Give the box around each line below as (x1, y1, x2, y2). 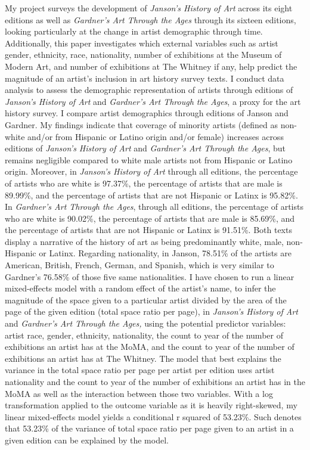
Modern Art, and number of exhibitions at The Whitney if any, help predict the (5, 60, 297, 72)
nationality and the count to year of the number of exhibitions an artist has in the (5, 375, 305, 387)
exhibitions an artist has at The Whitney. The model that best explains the (5, 352, 281, 364)
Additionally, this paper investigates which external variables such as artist (5, 36, 278, 49)
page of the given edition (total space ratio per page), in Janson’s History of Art (5, 305, 298, 318)
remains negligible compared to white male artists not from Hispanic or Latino (5, 153, 293, 166)
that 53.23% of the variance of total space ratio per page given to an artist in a (5, 422, 294, 435)
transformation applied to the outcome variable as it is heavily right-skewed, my (5, 399, 297, 411)
